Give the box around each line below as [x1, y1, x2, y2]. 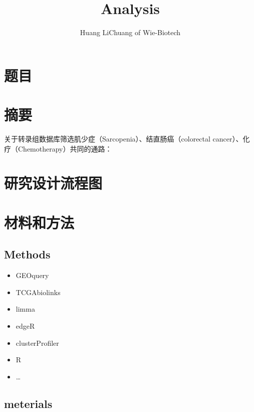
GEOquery [16, 270, 49, 281]
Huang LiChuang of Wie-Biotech [80, 27, 181, 38]
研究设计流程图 [4, 173, 103, 193]
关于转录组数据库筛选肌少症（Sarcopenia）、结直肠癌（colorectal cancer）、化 [4, 133, 250, 144]
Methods [4, 246, 51, 262]
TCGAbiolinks [16, 287, 61, 297]
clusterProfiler [16, 337, 59, 348]
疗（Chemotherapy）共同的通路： [4, 143, 112, 154]
